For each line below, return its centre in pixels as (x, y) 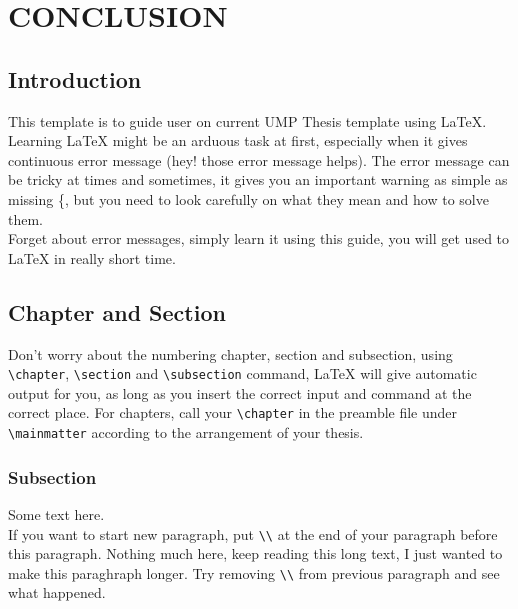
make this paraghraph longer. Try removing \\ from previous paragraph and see (254, 572)
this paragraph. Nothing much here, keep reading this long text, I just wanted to (255, 553)
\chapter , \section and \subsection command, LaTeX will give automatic (242, 373)
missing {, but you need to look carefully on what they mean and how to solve (248, 198)
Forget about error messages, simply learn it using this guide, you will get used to (259, 238)
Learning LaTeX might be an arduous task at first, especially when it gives (238, 140)
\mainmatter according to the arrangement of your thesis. (186, 432)
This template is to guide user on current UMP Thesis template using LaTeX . (247, 120)
